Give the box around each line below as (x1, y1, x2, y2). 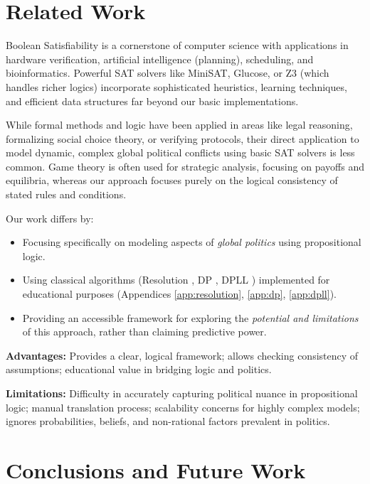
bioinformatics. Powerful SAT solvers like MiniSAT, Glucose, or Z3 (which (6, 65, 329, 80)
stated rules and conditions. (6, 187, 127, 202)
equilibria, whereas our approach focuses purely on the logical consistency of (6, 173, 338, 188)
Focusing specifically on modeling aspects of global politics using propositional (22, 235, 361, 249)
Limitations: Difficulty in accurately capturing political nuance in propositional (6, 386, 358, 400)
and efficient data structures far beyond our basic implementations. (6, 93, 299, 108)
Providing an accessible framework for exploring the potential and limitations (22, 310, 359, 325)
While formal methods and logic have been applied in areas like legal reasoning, (6, 117, 353, 132)
